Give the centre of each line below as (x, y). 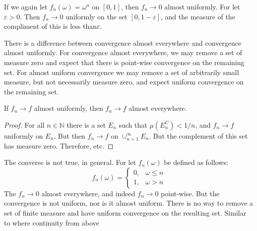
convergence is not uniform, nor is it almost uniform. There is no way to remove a (128, 203)
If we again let (26, 6)
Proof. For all (24, 124)
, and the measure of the (198, 16)
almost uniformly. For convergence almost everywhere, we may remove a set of (123, 52)
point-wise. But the (190, 193)
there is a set (86, 124)
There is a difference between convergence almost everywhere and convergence (123, 42)
